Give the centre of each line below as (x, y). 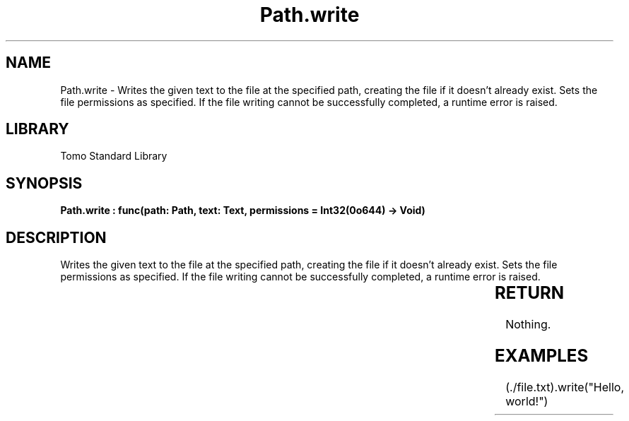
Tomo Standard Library (114, 156)
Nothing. (528, 325)
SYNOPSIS (44, 183)
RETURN (530, 293)
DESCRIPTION (56, 237)
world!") (527, 401)
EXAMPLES (542, 355)
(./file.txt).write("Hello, (565, 387)
